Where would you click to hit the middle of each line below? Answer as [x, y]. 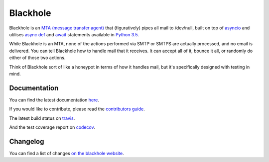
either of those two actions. [37, 58]
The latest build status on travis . [42, 118]
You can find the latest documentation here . [54, 100]
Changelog [27, 141]
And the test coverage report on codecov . [52, 127]
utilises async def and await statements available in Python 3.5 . [74, 34]
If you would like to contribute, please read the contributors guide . [77, 109]
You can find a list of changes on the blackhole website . [67, 153]
